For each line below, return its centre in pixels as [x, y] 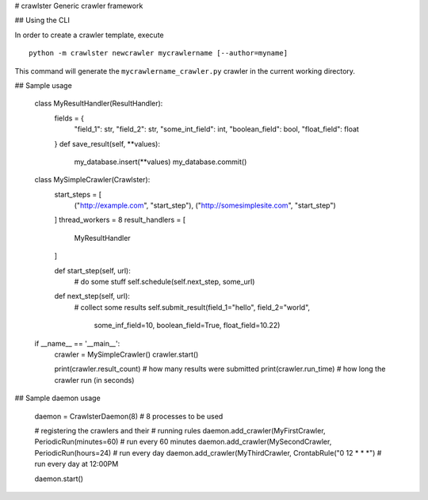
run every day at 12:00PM [76, 464]
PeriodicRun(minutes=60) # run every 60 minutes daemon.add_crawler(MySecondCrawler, [183, 442]
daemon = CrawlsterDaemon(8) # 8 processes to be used [129, 416]
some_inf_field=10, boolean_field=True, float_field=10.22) [187, 326]
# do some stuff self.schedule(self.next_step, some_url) [164, 282]
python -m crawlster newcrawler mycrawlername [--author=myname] [159, 53]
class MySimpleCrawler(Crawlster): [92, 180]
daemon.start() [59, 479]
